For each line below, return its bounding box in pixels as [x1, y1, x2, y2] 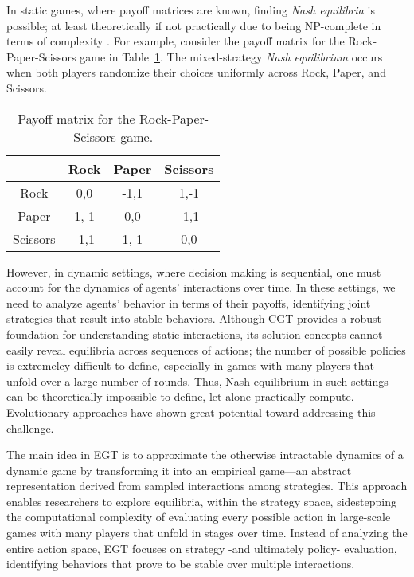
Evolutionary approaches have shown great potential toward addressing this [6, 403, 376, 420]
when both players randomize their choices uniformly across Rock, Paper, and [6, 64, 386, 80]
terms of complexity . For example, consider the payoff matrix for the [6, 33, 345, 49]
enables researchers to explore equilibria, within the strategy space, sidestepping [6, 493, 396, 509]
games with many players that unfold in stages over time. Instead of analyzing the [6, 524, 408, 541]
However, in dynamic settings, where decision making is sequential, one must [6, 263, 381, 280]
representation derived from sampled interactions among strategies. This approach [6, 477, 408, 494]
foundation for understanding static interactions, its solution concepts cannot [6, 325, 383, 342]
